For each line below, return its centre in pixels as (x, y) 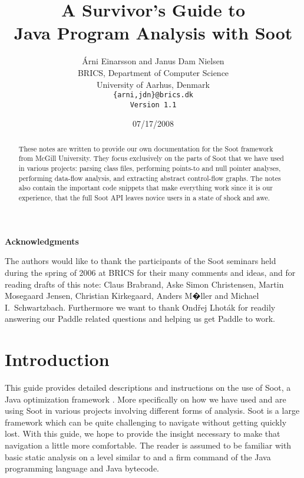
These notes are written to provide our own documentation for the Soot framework (146, 148)
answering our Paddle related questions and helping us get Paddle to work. (140, 319)
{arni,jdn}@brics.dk (153, 95)
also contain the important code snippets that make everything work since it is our (146, 188)
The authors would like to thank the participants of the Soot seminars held (141, 261)
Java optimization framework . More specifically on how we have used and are (146, 399)
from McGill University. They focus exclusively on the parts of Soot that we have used (151, 158)
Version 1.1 (153, 105)
